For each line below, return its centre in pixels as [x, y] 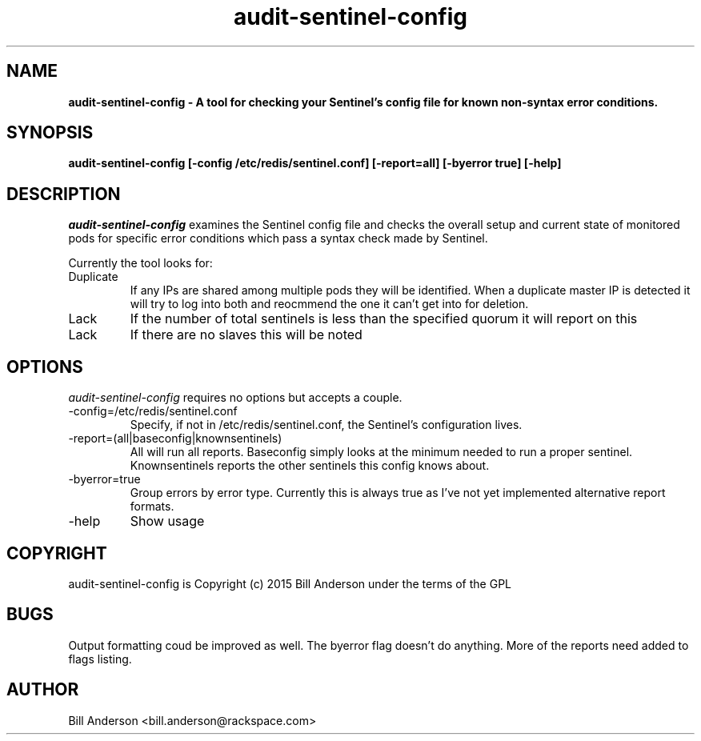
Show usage [167, 521]
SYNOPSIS [50, 133]
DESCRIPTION [64, 194]
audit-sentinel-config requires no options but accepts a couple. [235, 398]
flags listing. [100, 659]
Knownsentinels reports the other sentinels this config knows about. [310, 466]
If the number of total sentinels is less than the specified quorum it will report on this [384, 319]
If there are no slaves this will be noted [246, 335]
